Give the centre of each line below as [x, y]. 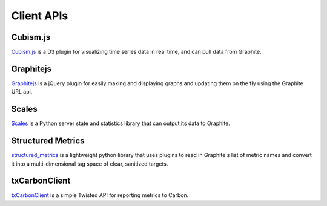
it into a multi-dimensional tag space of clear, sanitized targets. [90, 164]
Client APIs [40, 16]
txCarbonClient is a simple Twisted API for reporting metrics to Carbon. [100, 195]
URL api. [22, 92]
